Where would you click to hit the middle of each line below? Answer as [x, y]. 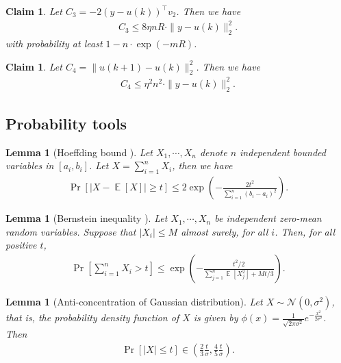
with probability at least [54, 43]
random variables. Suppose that [71, 231]
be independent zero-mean [268, 218]
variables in [30, 165]
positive [21, 245]
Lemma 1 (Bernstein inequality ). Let [87, 218]
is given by [216, 317]
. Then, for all [305, 231]
